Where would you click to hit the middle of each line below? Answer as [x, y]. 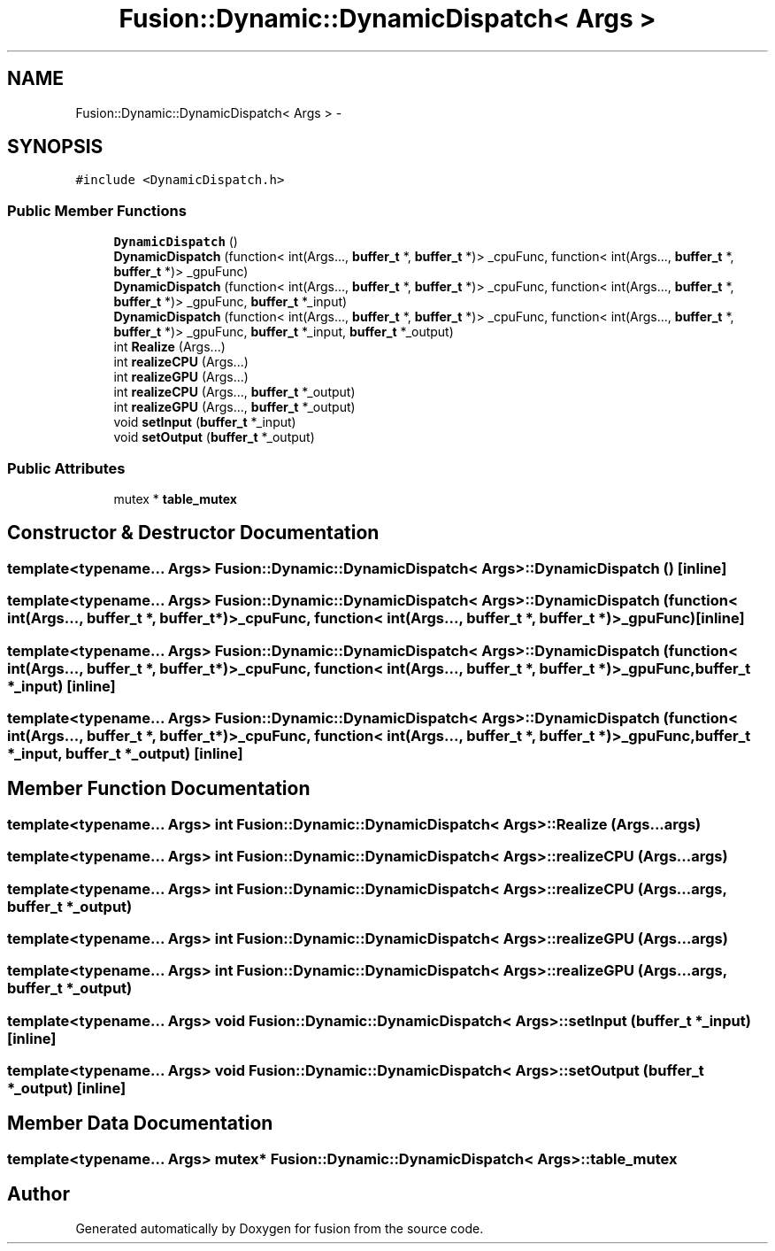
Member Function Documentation [159, 789]
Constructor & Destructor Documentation [193, 533]
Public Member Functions [97, 210]
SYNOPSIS [55, 147]
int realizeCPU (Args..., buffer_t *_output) [234, 392]
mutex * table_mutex [175, 498]
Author [38, 1194]
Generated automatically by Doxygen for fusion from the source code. [280, 1228]
